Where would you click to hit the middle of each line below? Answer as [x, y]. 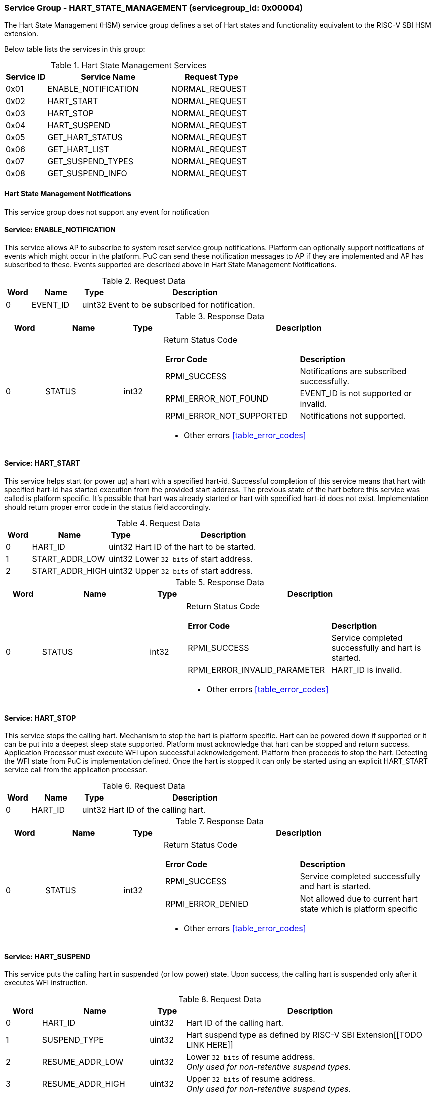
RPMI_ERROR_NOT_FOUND [217, 398]
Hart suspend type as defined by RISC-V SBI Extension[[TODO [304, 1035]
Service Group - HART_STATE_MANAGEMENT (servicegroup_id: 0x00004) [154, 8]
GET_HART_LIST [78, 150]
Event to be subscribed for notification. [182, 304]
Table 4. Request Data [159, 523]
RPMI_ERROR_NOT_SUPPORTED [227, 415]
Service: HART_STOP [40, 718]
